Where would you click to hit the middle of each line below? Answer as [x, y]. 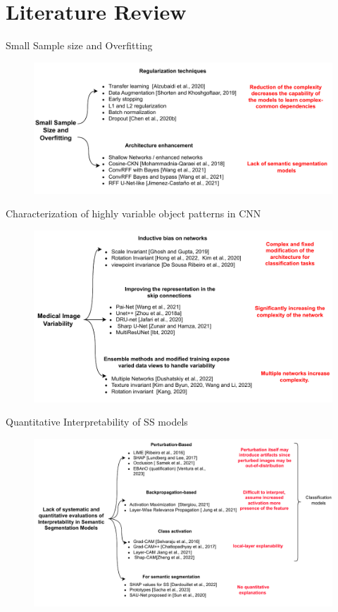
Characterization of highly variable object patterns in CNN [133, 213]
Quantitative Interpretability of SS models [97, 422]
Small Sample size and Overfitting [79, 45]
